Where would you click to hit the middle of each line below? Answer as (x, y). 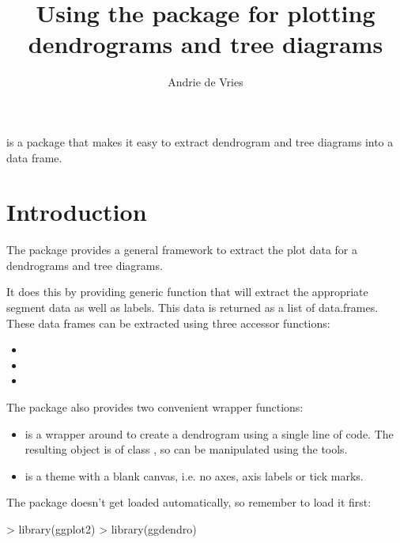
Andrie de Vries (206, 82)
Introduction (77, 212)
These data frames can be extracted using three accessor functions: (168, 323)
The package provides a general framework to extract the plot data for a (182, 250)
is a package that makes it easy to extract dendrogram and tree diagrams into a (200, 141)
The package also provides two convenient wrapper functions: (155, 406)
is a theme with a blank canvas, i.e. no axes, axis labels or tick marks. (194, 475)
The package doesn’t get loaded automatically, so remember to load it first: (189, 502)
